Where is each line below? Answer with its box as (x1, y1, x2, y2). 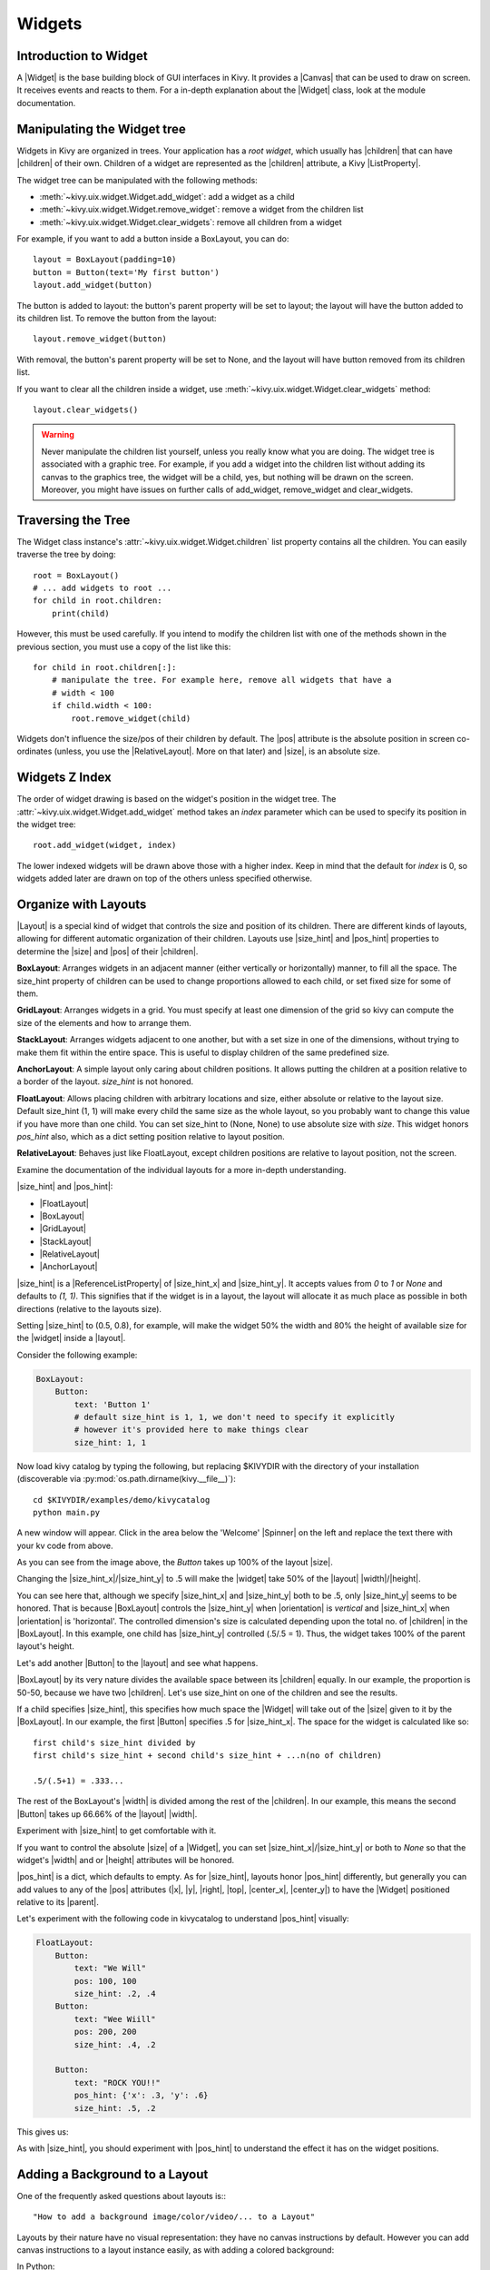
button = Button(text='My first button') (33, 267, 220, 277)
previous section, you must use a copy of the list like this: (16, 641, 231, 652)
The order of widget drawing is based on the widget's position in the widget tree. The (16, 794, 337, 804)
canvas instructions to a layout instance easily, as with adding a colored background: (16, 2244, 335, 2255)
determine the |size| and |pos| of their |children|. (16, 945, 199, 957)
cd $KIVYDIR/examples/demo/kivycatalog (33, 1495, 211, 1505)
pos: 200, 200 (73, 2027, 137, 2038)
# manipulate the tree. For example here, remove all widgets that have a (51, 675, 392, 686)
